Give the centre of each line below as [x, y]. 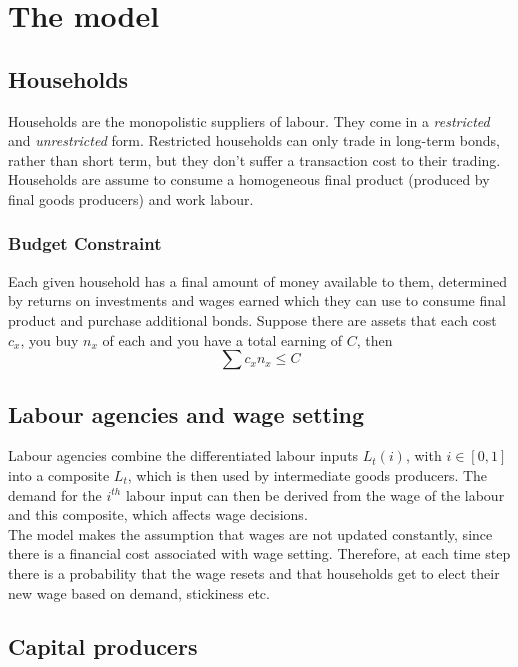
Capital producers [103, 646]
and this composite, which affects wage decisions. [158, 514]
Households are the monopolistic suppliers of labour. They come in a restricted [249, 120]
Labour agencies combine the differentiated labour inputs [183, 455]
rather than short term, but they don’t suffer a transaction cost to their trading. [254, 159]
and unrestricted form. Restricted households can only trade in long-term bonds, [254, 140]
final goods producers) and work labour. [131, 198]
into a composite [59, 474]
